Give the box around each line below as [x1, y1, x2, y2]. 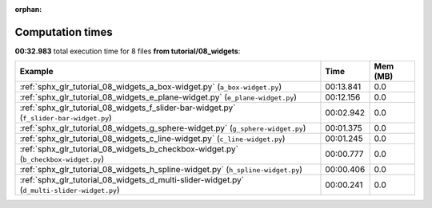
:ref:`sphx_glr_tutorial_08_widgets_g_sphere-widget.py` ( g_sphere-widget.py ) [19, 123, 306, 134]
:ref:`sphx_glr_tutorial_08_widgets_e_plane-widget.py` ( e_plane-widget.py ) [19, 92, 298, 103]
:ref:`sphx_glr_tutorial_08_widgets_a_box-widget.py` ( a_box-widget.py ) [19, 81, 282, 92]
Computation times [14, 25, 113, 39]
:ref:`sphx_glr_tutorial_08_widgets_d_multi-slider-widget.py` [19, 175, 244, 186]
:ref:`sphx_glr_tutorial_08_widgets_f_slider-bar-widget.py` [19, 102, 236, 113]
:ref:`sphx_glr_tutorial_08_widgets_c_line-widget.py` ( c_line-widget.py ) [19, 133, 286, 144]
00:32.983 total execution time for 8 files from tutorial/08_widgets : [14, 46, 241, 56]
